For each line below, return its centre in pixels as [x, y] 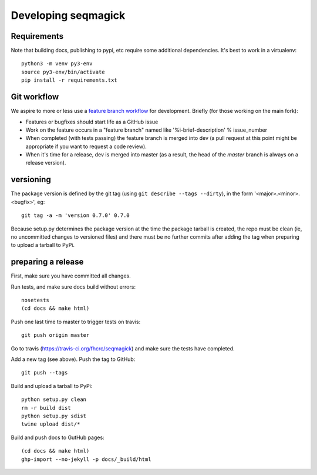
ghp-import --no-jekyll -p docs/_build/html [87, 459]
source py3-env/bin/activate [63, 72]
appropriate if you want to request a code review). [86, 146]
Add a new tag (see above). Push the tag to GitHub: [73, 359]
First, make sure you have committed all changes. [71, 276]
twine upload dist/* [51, 424]
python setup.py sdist [54, 416]
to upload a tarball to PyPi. [43, 245]
